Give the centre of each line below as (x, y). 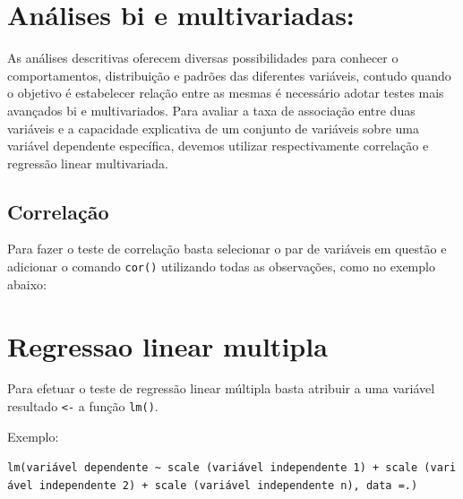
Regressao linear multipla (167, 345)
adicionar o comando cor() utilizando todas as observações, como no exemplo (221, 267)
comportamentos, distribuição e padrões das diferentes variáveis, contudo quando (229, 75)
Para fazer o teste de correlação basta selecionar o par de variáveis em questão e (227, 249)
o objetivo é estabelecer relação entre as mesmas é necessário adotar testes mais (226, 93)
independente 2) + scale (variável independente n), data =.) (228, 485)
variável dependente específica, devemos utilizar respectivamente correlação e (218, 146)
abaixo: (27, 284)
